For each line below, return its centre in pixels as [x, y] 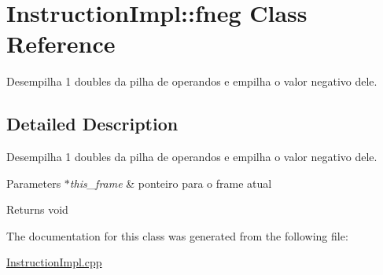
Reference [61, 44]
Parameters [34, 183]
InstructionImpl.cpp [54, 262]
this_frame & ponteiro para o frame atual [171, 183]
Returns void [37, 209]
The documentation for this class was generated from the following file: [177, 235]
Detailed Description [92, 124]
